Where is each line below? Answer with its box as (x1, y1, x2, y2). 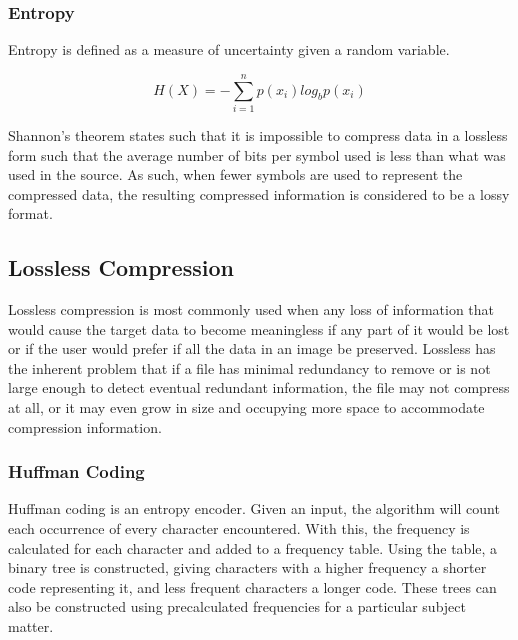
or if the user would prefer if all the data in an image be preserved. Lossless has (8, 338, 496, 359)
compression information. (8, 416, 162, 437)
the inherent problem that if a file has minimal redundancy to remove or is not (8, 357, 491, 378)
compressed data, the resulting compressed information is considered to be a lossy (8, 183, 510, 204)
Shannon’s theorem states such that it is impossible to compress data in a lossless (8, 124, 508, 145)
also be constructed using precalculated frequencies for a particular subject (8, 596, 466, 617)
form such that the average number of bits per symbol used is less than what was (8, 144, 506, 165)
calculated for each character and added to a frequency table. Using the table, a (8, 537, 498, 558)
